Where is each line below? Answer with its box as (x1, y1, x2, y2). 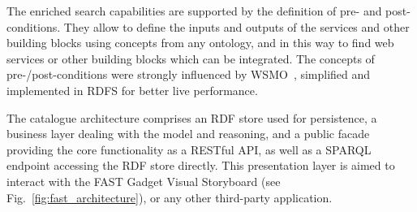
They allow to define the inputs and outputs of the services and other (63, 18, 410, 35)
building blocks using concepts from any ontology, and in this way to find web (6, 34, 394, 51)
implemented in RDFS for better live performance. (6, 81, 258, 98)
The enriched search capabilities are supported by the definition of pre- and (6, 2, 382, 19)
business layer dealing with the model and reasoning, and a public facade (6, 125, 370, 142)
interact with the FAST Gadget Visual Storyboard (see (6, 172, 281, 189)
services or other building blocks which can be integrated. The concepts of (6, 50, 375, 67)
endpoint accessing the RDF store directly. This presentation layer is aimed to (6, 157, 395, 174)
